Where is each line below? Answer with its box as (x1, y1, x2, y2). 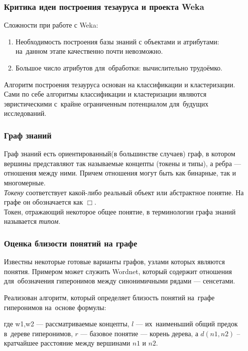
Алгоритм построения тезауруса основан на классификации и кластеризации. (4, 79, 235, 89)
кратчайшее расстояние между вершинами (4, 338, 130, 348)
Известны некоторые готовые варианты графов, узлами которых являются (4, 256, 225, 267)
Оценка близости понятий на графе (4, 237, 137, 249)
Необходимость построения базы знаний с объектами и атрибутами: (15, 36, 219, 46)
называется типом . (4, 216, 61, 226)
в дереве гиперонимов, (4, 328, 73, 338)
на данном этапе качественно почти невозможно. (15, 46, 163, 56)
